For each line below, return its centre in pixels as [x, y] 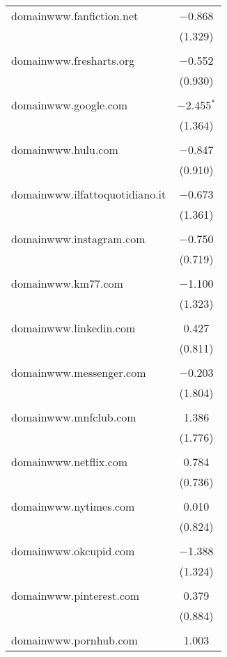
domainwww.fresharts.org [73, 60]
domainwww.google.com [70, 105]
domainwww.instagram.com [78, 239]
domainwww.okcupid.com [73, 551]
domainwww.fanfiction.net [75, 16]
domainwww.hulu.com [65, 149]
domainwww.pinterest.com [76, 595]
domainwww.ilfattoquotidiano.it [89, 194]
